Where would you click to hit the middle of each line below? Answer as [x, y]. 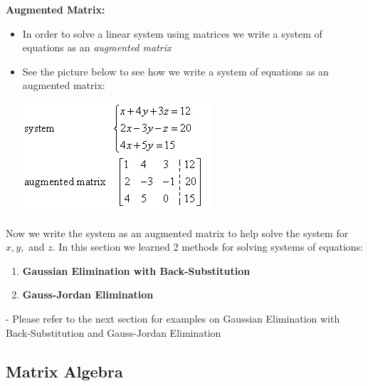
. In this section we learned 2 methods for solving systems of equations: [207, 247]
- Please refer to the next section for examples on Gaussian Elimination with [173, 318]
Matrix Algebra [64, 371]
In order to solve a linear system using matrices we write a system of [172, 33]
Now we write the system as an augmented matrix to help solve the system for [177, 233]
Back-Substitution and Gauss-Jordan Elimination [114, 332]
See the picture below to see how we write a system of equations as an [175, 71]
